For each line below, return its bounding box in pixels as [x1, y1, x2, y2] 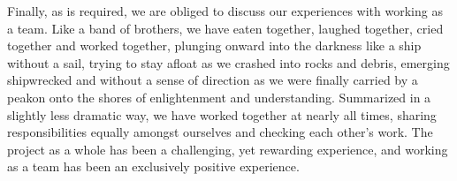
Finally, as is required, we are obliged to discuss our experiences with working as [7, 2, 443, 19]
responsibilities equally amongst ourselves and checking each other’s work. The [7, 123, 433, 141]
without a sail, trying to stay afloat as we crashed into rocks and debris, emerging [7, 53, 450, 72]
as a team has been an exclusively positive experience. [7, 157, 300, 176]
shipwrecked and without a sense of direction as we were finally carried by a [7, 71, 418, 89]
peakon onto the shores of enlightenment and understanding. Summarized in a [7, 87, 431, 106]
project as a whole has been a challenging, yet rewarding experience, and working [7, 140, 448, 158]
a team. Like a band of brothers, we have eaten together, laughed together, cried [7, 19, 444, 37]
